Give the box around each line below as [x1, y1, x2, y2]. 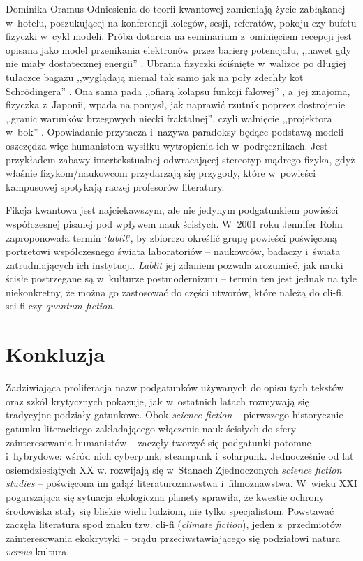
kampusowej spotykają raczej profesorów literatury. [6, 179, 225, 194]
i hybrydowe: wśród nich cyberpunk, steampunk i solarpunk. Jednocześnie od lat [6, 449, 354, 463]
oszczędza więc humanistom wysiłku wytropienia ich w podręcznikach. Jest [6, 138, 328, 152]
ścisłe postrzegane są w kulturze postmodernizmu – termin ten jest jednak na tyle [6, 271, 357, 286]
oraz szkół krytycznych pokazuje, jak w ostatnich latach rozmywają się [6, 393, 309, 408]
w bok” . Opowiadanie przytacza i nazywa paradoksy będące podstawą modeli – [6, 124, 352, 139]
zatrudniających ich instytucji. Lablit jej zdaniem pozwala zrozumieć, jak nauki [6, 257, 343, 272]
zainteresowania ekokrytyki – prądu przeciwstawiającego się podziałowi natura [6, 530, 341, 545]
